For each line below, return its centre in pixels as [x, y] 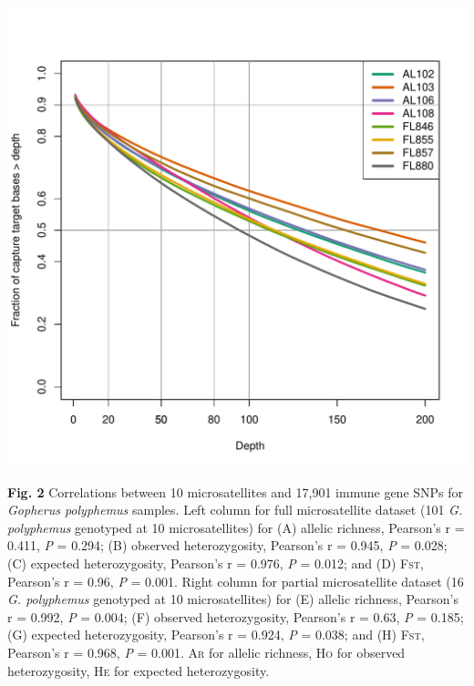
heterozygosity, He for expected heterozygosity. [139, 670]
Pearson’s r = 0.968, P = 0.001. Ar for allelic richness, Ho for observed [206, 652]
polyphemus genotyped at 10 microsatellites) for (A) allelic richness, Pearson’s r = [236, 527]
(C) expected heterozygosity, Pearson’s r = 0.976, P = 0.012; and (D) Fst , [216, 563]
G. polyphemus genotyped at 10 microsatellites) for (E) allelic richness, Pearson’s [233, 599]
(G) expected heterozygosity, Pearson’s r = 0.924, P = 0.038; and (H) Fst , [216, 635]
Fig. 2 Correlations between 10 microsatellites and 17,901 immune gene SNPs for [236, 491]
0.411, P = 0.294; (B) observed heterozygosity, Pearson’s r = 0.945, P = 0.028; [227, 545]
